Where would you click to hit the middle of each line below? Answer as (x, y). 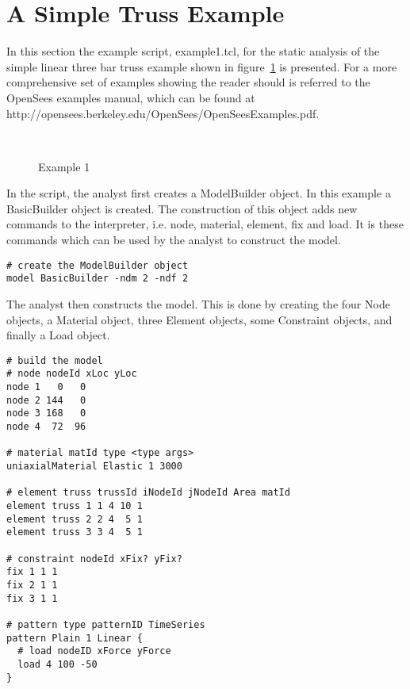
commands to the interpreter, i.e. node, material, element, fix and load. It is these (205, 224)
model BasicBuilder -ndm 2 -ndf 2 (98, 279)
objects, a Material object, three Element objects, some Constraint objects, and (199, 319)
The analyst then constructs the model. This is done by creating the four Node (198, 303)
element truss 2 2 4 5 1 (75, 519)
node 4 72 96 (46, 427)
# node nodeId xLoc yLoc (72, 374)
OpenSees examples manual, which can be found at (131, 97)
